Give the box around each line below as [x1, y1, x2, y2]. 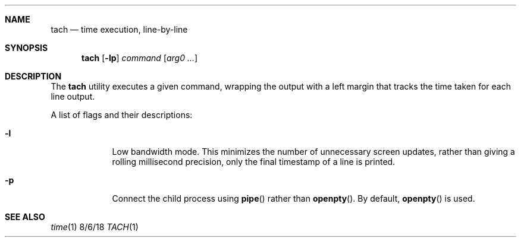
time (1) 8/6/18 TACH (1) [51, 222, 139, 232]
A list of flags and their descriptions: [51, 110, 193, 120]
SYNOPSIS [5, 43, 48, 53]
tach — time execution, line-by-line [51, 24, 188, 34]
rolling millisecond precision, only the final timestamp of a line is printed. [112, 157, 396, 167]
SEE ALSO [5, 212, 45, 222]
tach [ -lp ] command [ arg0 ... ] [81, 53, 198, 63]
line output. [51, 91, 95, 101]
